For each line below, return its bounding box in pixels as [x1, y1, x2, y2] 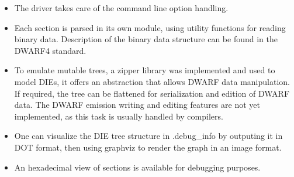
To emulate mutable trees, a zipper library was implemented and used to [14, 64, 275, 76]
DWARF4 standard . [14, 44, 87, 56]
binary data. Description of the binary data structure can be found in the [14, 33, 278, 45]
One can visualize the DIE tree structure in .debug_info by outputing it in [14, 130, 283, 142]
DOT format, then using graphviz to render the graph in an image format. [14, 141, 282, 153]
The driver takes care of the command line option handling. [14, 2, 229, 13]
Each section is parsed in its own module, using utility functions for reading [14, 21, 286, 33]
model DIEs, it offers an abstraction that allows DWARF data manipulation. [14, 75, 290, 87]
